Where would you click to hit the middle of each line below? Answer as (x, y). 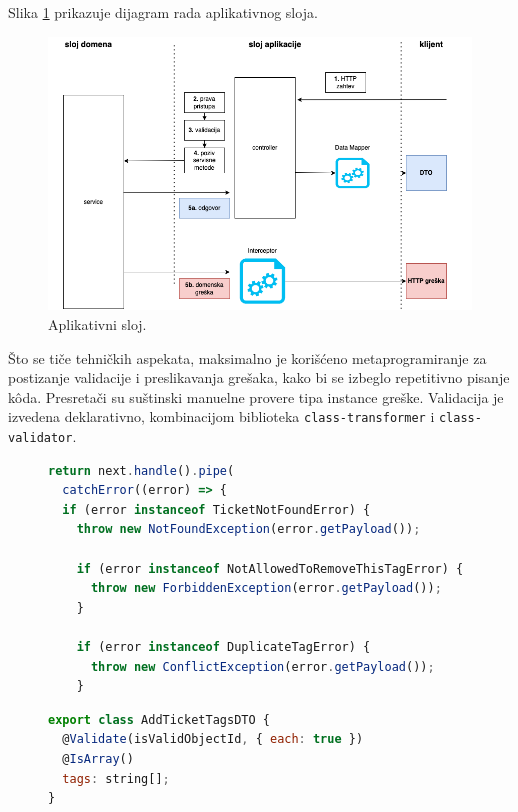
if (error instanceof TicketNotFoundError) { (216, 509)
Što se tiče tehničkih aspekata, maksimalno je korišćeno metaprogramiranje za (247, 357)
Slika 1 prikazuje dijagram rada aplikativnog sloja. (163, 12)
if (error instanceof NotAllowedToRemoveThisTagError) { (270, 568)
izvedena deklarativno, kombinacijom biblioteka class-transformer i (221, 416)
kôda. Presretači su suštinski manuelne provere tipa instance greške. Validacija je (256, 396)
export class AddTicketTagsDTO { (159, 719)
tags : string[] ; (116, 778)
